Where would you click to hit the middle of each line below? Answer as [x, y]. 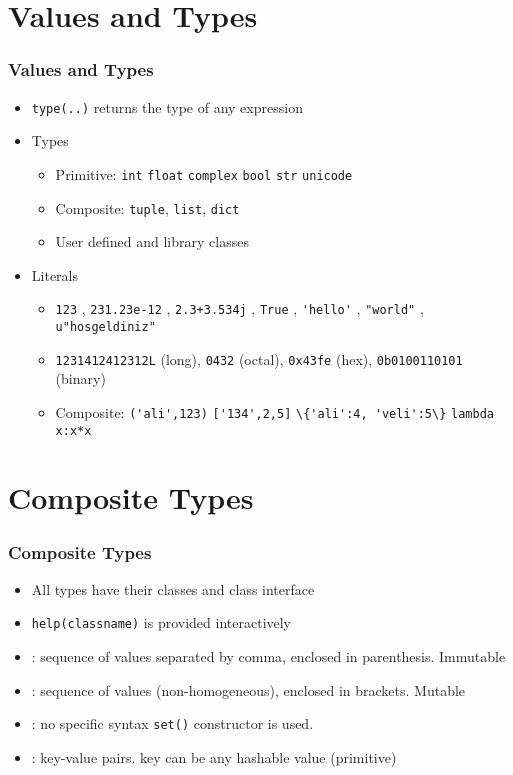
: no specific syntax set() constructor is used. [172, 723]
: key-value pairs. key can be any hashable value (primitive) [214, 756]
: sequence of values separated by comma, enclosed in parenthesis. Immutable [268, 656]
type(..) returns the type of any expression [167, 106]
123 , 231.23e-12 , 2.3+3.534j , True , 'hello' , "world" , [239, 308]
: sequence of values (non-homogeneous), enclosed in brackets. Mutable [248, 689]
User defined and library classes [152, 241]
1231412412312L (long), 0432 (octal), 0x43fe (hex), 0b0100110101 [259, 358]
